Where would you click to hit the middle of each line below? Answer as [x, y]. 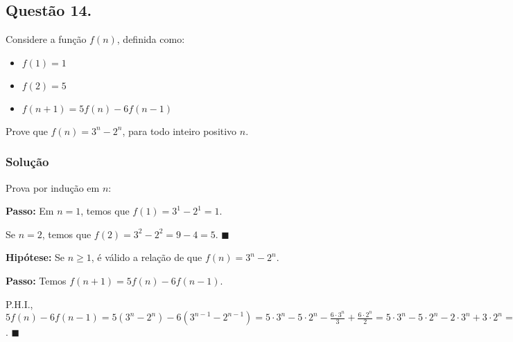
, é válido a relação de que [147, 257]
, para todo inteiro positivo [180, 130]
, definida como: [151, 39]
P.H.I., [19, 304]
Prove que [27, 130]
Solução [27, 162]
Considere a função [46, 39]
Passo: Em [30, 211]
